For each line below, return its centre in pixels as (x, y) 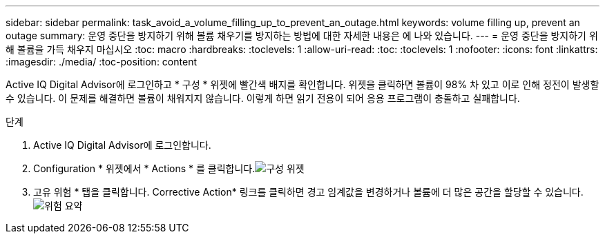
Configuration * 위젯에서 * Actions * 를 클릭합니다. (144, 168)
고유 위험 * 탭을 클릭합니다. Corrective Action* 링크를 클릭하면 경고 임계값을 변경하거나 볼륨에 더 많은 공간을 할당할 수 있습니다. (308, 192)
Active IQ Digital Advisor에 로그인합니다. (122, 145)
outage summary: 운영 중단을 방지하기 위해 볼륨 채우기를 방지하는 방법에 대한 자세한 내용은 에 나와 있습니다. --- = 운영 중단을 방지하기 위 (302, 35)
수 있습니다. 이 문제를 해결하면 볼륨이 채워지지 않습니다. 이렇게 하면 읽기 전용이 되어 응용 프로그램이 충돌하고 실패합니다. (263, 98)
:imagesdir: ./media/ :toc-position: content (101, 62)
